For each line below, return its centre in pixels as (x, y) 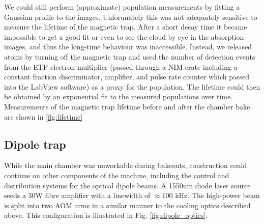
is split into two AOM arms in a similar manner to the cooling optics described (127, 205)
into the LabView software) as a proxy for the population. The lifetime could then (132, 86)
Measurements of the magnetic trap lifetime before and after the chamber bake (127, 106)
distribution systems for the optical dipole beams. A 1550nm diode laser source (127, 185)
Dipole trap (35, 144)
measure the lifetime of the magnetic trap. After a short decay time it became (126, 27)
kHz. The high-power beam (217, 195)
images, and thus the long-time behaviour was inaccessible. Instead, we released (128, 47)
